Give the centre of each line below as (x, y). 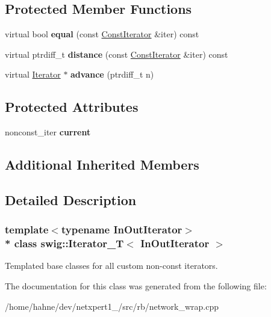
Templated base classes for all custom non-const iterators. (111, 266)
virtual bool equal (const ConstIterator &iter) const (102, 34)
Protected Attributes (72, 107)
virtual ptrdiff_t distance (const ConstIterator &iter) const (117, 54)
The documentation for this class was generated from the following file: (136, 286)
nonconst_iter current (48, 132)
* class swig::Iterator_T (64, 243)
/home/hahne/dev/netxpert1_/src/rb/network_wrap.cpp (112, 306)
